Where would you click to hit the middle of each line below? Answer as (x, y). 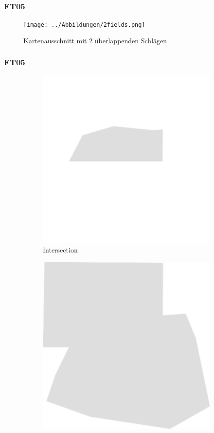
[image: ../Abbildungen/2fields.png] (84, 25)
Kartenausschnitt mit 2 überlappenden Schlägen (95, 40)
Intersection (60, 250)
